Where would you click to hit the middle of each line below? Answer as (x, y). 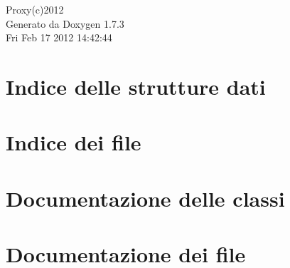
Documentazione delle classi (145, 198)
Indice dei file (74, 142)
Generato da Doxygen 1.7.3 (65, 23)
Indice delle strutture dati (136, 86)
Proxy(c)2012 (35, 9)
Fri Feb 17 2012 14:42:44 (59, 37)
